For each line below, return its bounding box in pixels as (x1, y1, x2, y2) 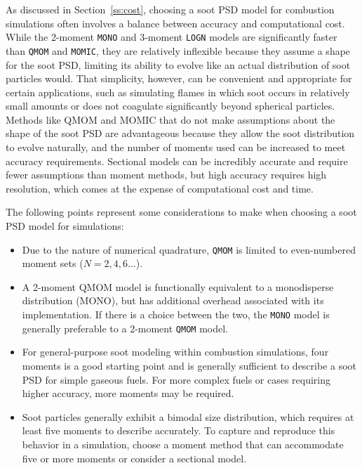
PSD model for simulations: (6, 219, 124, 233)
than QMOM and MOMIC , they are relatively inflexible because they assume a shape (6, 43, 351, 58)
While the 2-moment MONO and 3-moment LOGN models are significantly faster (6, 30, 337, 44)
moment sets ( (22, 256, 83, 271)
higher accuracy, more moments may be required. (22, 386, 234, 401)
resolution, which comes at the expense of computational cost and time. (6, 181, 314, 195)
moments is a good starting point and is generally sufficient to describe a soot (22, 358, 357, 372)
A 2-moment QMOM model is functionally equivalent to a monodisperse (22, 279, 334, 294)
